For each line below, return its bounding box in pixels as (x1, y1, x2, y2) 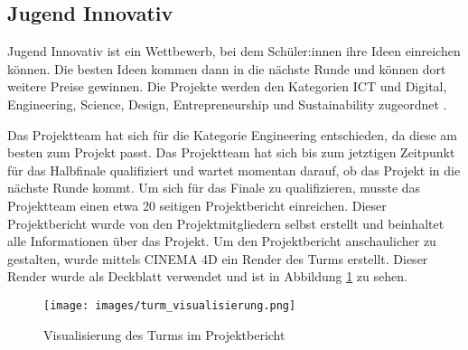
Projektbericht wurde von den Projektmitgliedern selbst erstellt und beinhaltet (7, 213, 445, 232)
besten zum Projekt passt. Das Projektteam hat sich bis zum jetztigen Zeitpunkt (7, 143, 455, 162)
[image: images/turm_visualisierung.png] (43, 298, 296, 312)
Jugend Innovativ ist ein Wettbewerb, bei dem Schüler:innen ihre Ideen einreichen (7, 42, 461, 61)
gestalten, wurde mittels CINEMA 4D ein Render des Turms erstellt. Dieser (7, 249, 428, 268)
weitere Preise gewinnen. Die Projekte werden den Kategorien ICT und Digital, (7, 77, 447, 96)
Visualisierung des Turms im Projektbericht (43, 325, 285, 344)
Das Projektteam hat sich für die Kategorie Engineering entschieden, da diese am (7, 125, 458, 144)
